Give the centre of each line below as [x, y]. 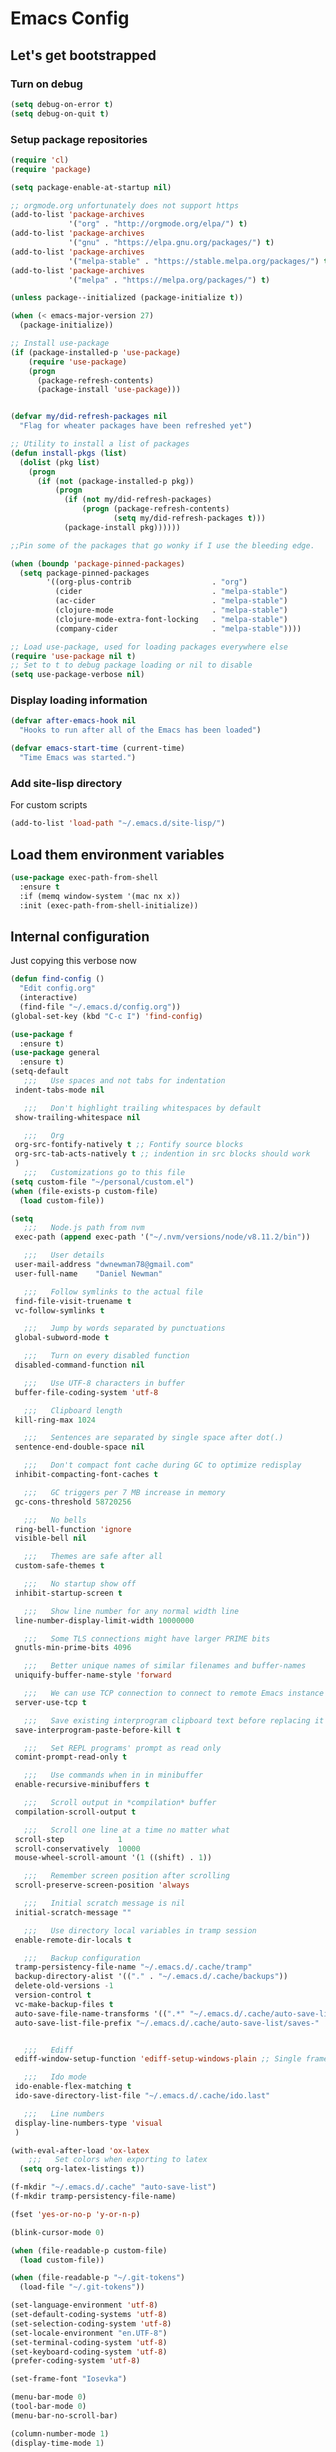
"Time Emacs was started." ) [78, 758]
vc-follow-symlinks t [59, 1310]
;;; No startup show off [80, 1584]
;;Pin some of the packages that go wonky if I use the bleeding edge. [162, 545]
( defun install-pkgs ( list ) [69, 453]
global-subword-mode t [62, 1338]
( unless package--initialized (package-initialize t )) [127, 298]
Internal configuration [80, 936]
